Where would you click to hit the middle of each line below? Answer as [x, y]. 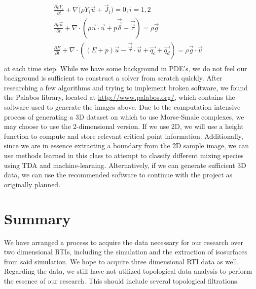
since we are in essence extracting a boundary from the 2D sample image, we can [127, 145]
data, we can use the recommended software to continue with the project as [118, 175]
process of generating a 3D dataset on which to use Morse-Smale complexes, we [124, 116]
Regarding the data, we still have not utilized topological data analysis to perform [128, 271]
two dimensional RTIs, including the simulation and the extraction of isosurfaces [126, 252]
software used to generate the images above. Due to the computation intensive [122, 107]
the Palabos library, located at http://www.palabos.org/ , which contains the [120, 97]
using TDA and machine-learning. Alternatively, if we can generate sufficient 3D [125, 165]
